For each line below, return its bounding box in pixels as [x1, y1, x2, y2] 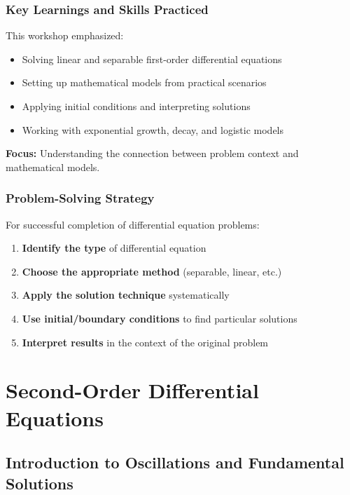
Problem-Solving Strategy [6, 189, 155, 207]
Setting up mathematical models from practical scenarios [22, 75, 267, 90]
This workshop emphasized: [6, 28, 124, 43]
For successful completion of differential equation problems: [6, 217, 260, 231]
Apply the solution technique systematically [22, 287, 230, 302]
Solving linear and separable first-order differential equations [22, 51, 282, 66]
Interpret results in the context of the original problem [22, 334, 269, 349]
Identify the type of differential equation [22, 240, 206, 255]
